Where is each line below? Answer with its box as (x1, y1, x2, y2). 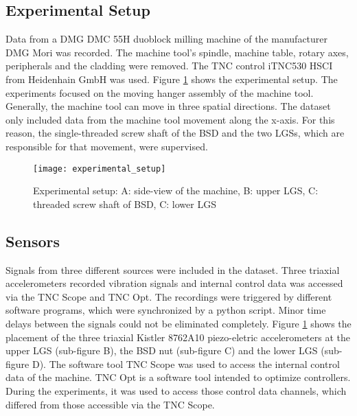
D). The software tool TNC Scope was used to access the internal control (32, 356, 340, 371)
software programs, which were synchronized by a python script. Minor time (5, 303, 326, 317)
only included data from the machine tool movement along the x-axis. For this (5, 112, 335, 126)
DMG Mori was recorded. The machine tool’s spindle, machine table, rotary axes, (5, 45, 349, 59)
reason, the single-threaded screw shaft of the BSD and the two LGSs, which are (5, 126, 345, 140)
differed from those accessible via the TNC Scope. (5, 397, 215, 411)
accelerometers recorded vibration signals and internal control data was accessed (5, 276, 343, 290)
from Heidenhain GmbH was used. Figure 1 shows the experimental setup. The (5, 71, 338, 86)
